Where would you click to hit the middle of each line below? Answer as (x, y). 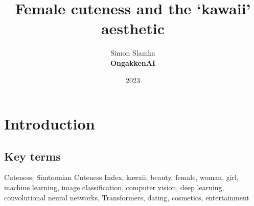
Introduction (50, 124)
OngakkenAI (133, 62)
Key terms (32, 156)
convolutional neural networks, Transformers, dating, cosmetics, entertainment (127, 197)
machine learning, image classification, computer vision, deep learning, (114, 187)
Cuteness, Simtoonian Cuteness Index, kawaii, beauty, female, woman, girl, (121, 177)
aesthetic (133, 28)
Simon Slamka (133, 53)
